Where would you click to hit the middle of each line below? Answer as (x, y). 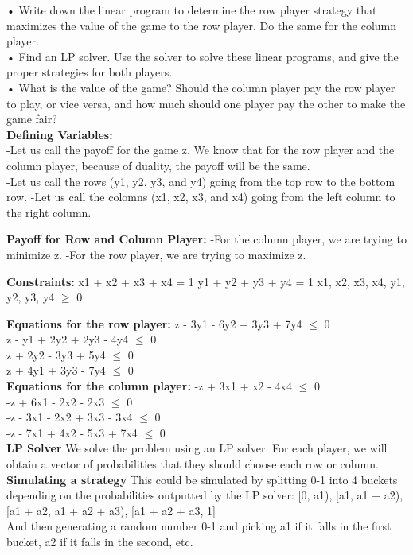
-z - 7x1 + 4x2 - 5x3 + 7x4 (72, 432)
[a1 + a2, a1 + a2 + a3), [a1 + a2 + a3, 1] (111, 510)
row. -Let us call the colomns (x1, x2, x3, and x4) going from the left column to (201, 197)
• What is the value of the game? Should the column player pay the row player (201, 87)
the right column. (49, 212)
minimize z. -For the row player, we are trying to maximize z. (156, 254)
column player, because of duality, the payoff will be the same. (158, 165)
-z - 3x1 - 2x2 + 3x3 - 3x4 (70, 417)
